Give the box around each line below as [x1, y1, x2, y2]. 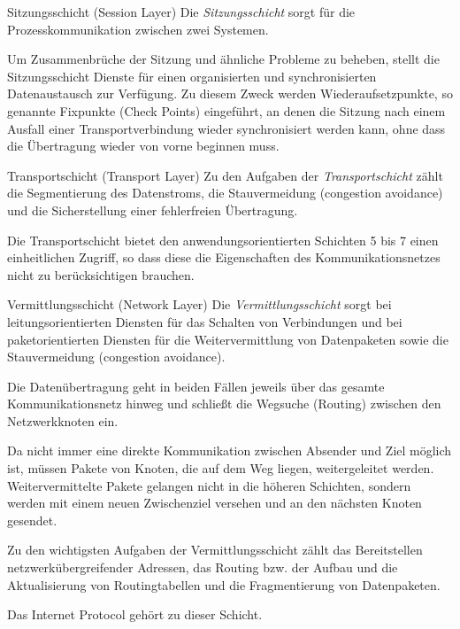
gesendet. [7, 510, 57, 529]
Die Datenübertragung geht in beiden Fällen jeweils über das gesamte [7, 377, 385, 395]
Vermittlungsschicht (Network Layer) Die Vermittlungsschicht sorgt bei [7, 295, 392, 314]
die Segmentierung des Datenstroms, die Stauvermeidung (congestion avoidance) [7, 183, 443, 202]
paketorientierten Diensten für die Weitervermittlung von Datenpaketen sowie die [7, 330, 448, 348]
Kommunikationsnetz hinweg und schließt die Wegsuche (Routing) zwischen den [7, 394, 441, 413]
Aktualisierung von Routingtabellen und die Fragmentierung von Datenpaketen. [7, 575, 441, 594]
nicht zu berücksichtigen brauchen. [7, 265, 195, 283]
